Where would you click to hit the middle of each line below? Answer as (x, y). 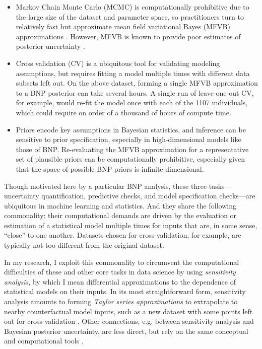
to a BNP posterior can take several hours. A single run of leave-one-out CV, (135, 92)
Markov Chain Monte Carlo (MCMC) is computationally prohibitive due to (133, 7)
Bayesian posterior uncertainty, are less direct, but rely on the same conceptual (126, 331)
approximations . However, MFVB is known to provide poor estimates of (128, 36)
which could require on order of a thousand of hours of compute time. (123, 112)
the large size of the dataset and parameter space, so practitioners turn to (130, 16)
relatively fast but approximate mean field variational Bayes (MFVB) (123, 26)
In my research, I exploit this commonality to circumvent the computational (122, 262)
